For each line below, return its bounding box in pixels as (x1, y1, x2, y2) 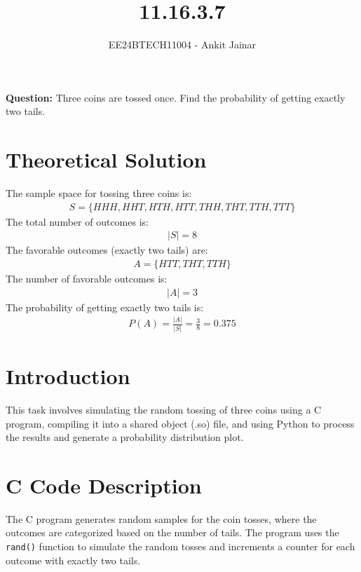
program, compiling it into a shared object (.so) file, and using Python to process (6, 416, 355, 430)
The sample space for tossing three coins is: (6, 186, 192, 200)
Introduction (6, 361, 130, 390)
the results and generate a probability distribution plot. (6, 430, 244, 444)
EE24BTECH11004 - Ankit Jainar (108, 37, 257, 52)
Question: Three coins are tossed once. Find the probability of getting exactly (6, 90, 346, 104)
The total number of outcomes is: (6, 214, 149, 229)
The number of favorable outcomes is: (6, 271, 168, 285)
